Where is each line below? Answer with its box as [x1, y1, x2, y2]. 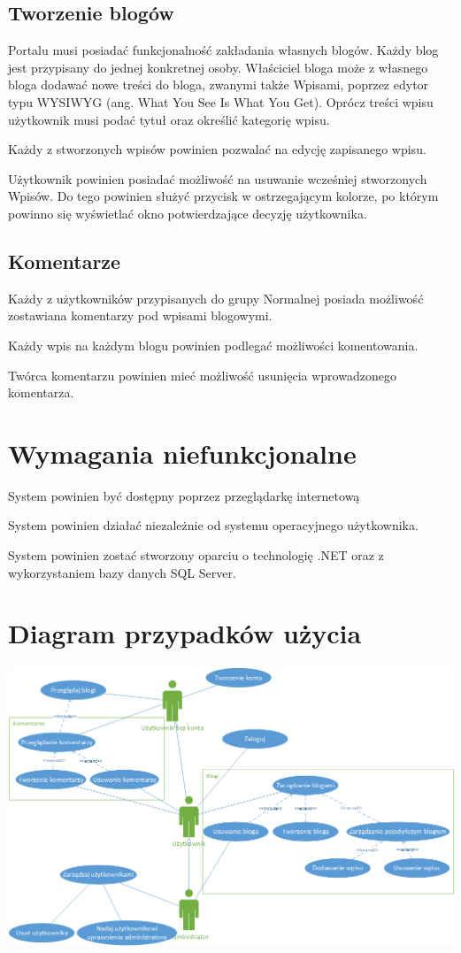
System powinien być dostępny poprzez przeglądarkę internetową [8, 486, 360, 504]
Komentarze [8, 247, 121, 274]
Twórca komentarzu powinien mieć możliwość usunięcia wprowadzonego [8, 365, 396, 384]
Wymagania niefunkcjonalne [8, 434, 357, 471]
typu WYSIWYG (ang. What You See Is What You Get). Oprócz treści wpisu [8, 92, 434, 111]
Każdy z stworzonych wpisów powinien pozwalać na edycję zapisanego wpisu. [8, 140, 426, 158]
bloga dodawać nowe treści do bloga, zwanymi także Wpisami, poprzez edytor [8, 75, 429, 94]
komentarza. [8, 383, 74, 402]
